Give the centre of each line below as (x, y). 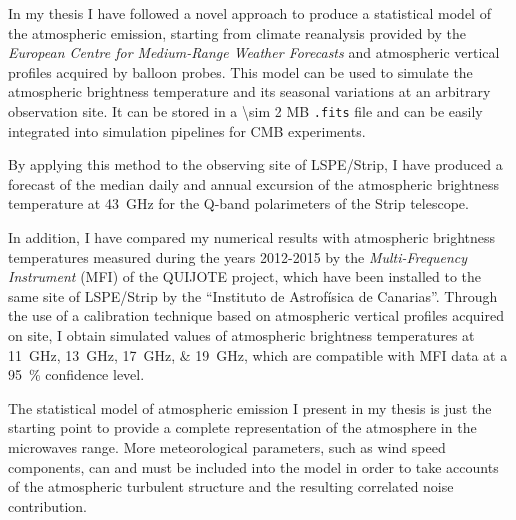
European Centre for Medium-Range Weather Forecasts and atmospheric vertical (254, 52)
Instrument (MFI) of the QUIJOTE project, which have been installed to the (245, 276)
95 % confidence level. (76, 374)
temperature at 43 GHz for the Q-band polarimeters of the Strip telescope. (238, 203)
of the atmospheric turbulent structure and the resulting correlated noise (231, 486)
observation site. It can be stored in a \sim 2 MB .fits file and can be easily (245, 110)
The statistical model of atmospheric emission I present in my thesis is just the (250, 407)
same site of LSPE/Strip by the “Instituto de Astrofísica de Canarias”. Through (253, 295)
